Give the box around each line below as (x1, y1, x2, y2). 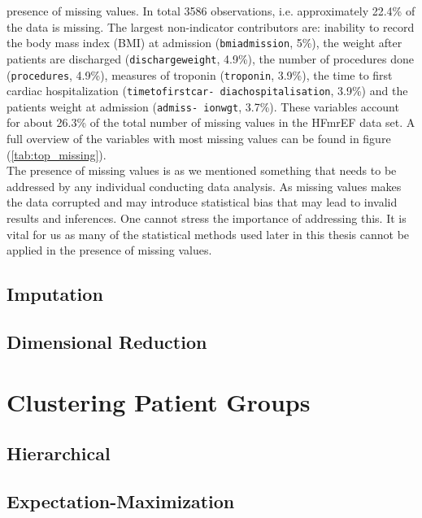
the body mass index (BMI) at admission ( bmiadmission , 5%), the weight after (7, 34, 402, 51)
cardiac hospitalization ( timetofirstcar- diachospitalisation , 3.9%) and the (7, 82, 408, 99)
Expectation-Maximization (7, 488, 235, 513)
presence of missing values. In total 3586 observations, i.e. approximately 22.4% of (7, 2, 415, 19)
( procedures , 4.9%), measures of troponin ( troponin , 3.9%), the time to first (7, 66, 393, 83)
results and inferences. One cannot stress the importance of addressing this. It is (7, 210, 407, 227)
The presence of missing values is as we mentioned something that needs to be (7, 162, 397, 179)
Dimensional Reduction (7, 329, 207, 354)
